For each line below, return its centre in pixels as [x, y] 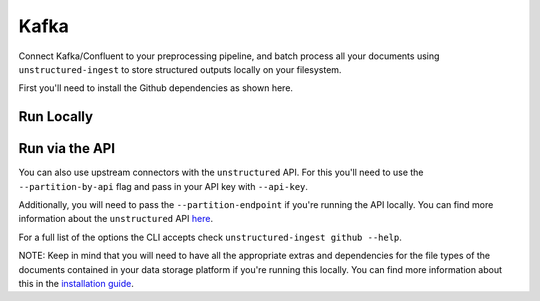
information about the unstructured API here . [116, 219]
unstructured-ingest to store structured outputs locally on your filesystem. [180, 69]
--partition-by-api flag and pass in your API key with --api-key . [163, 186]
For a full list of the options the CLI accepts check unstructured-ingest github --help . [210, 237]
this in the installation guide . [76, 283]
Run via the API [66, 148]
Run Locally [56, 116]
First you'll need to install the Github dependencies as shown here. [156, 88]
